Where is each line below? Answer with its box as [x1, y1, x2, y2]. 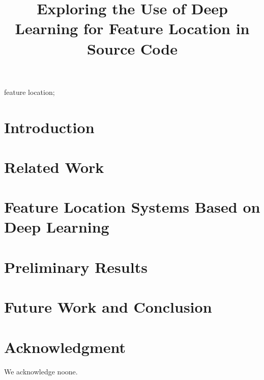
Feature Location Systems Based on [4, 196, 260, 217]
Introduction [4, 116, 95, 137]
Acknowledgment [4, 336, 126, 357]
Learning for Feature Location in [15, 18, 250, 39]
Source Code [87, 38, 178, 59]
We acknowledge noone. [4, 366, 78, 376]
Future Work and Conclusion [4, 296, 212, 317]
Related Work [4, 156, 104, 177]
